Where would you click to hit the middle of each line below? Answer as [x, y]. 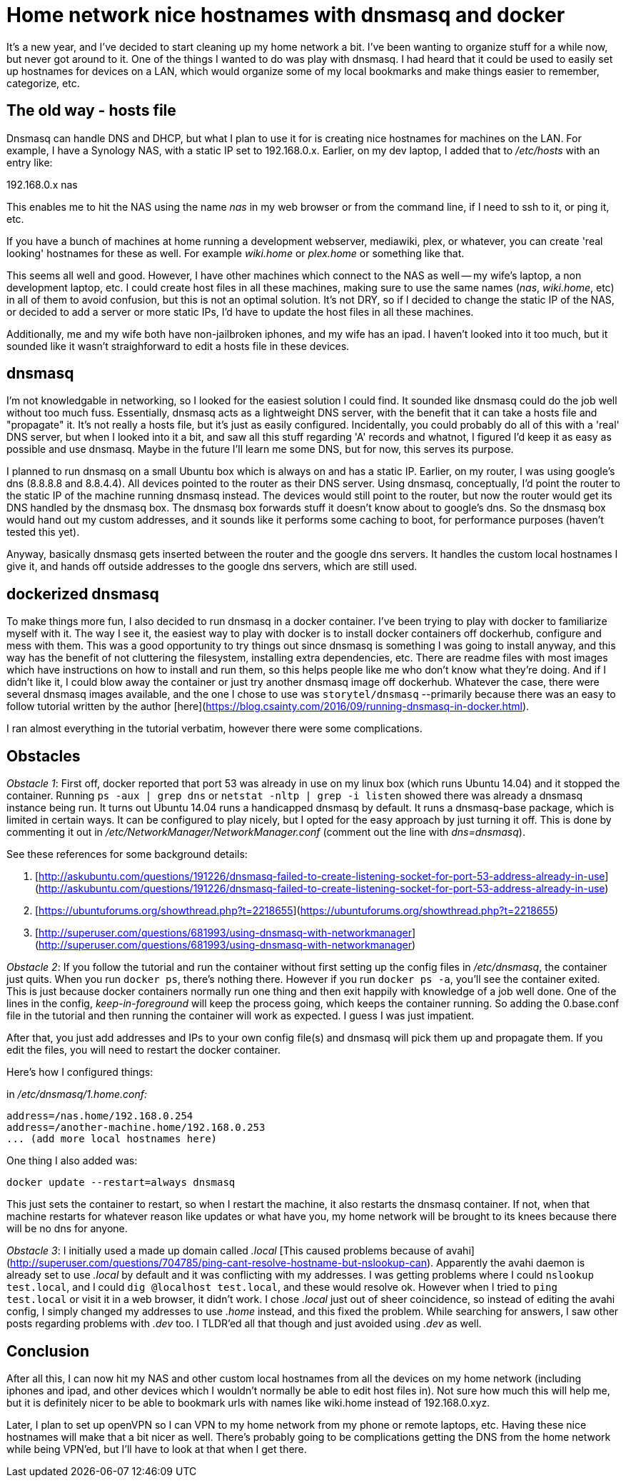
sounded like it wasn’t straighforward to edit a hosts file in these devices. [178, 346]
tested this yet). [43, 532]
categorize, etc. [43, 83]
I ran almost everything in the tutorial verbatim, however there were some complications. [214, 729]
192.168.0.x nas [42, 184]
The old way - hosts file [91, 111]
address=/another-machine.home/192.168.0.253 [136, 1128]
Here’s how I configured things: [80, 1072]
